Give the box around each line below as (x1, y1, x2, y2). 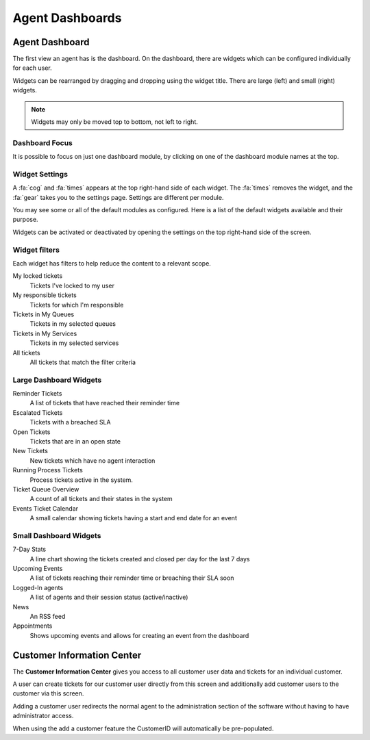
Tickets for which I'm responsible (29, 301, 124, 309)
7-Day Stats (12, 545, 47, 554)
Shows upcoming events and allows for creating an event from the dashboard (29, 631, 249, 639)
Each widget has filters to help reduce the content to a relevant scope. (12, 259, 212, 267)
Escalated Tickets (12, 408, 63, 417)
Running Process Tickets (12, 466, 84, 474)
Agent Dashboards (12, 10, 122, 25)
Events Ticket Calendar (12, 504, 79, 513)
